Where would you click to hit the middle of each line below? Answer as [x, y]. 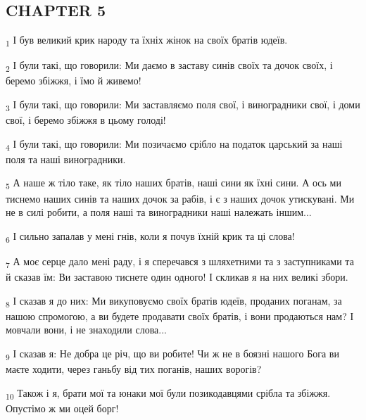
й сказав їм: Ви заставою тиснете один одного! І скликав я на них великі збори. [177, 277]
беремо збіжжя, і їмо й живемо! [74, 81]
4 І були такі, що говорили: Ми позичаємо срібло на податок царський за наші [174, 144]
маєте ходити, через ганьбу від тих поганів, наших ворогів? [134, 369]
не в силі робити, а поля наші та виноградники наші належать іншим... [159, 212]
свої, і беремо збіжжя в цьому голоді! [86, 120]
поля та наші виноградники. [66, 159]
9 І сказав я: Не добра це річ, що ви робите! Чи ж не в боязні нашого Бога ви [172, 354]
